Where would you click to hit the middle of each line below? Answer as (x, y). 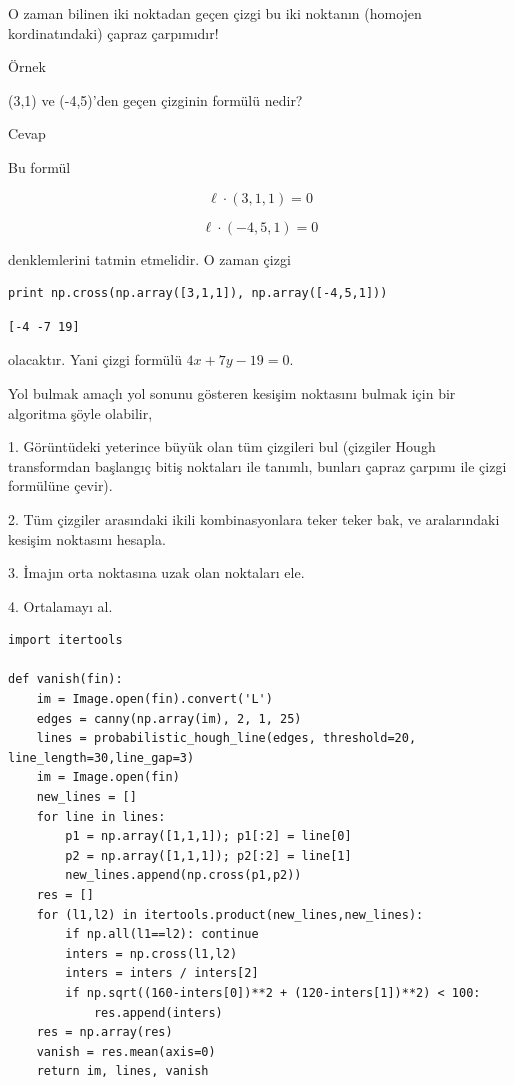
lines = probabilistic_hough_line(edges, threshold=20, (226, 738)
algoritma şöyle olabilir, (80, 412)
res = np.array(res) (104, 1032)
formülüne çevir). (60, 485)
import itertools (65, 640)
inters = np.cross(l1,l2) (151, 953)
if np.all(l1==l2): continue (162, 934)
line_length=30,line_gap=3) (101, 757)
